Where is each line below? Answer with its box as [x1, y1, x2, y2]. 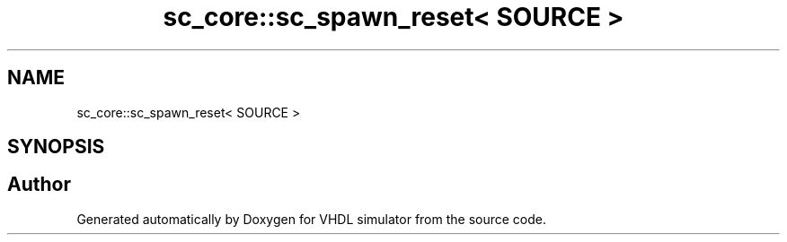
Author [7, 173, 71, 196]
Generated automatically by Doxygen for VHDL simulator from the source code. [76, 211, 547, 227]
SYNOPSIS [7, 135, 105, 159]
